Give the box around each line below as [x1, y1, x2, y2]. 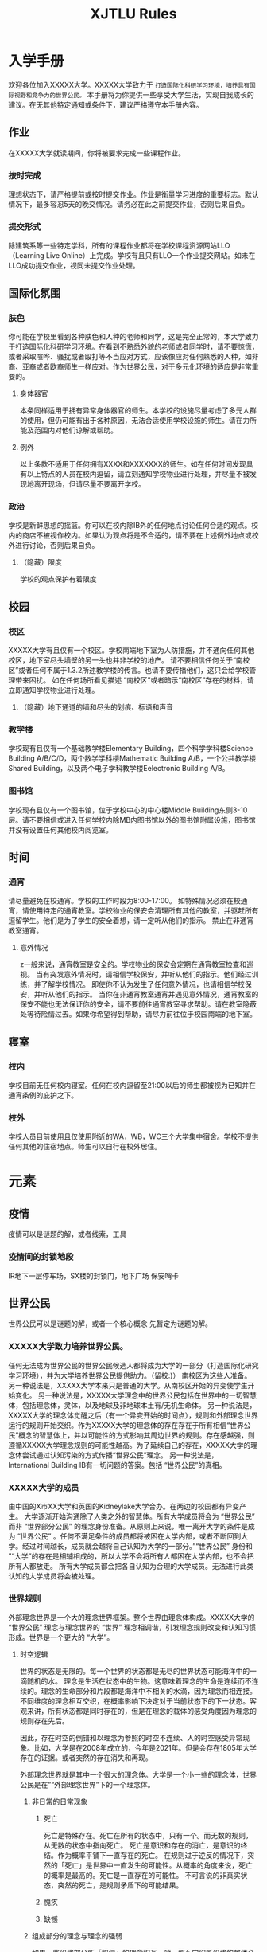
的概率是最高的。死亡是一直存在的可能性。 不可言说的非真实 [43, 1871, 241, 1880]
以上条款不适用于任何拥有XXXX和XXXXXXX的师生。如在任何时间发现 [19, 460, 246, 469]
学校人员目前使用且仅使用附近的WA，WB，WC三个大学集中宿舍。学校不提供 [8, 1132, 259, 1141]
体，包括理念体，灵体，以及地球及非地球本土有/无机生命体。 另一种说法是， [8, 1400, 257, 1410]
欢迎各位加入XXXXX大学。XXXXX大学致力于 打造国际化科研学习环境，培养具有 [8, 80, 250, 89]
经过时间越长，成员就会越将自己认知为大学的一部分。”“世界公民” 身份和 [21, 1541, 253, 1551]
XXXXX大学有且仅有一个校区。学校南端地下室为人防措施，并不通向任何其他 [8, 646, 255, 655]
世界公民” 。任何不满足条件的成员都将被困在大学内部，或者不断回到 [20, 1531, 242, 1541]
